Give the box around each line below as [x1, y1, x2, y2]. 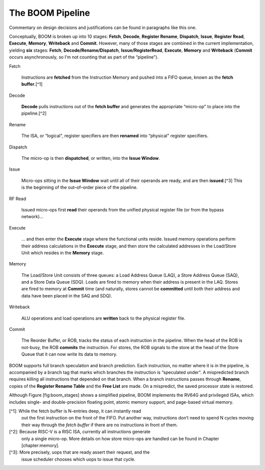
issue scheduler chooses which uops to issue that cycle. [21, 456, 136, 462]
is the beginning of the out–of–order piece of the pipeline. [21, 184, 138, 190]
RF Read [9, 196, 26, 202]
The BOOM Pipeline [9, 7, 90, 18]
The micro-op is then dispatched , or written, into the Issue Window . [21, 155, 160, 161]
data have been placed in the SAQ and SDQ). [21, 293, 112, 298]
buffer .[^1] [21, 81, 43, 87]
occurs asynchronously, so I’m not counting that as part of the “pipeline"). [9, 54, 159, 60]
